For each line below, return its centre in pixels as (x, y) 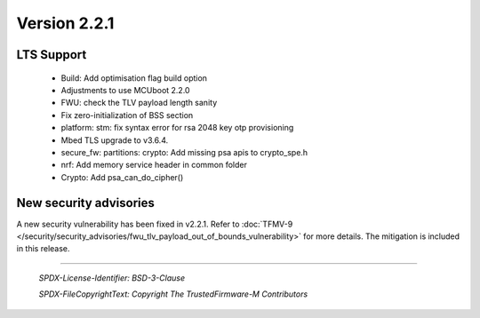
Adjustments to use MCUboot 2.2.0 (125, 90)
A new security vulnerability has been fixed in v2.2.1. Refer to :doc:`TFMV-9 (155, 224)
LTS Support (52, 55)
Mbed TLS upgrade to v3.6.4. (115, 140)
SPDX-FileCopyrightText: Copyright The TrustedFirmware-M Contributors (173, 294)
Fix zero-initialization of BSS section (127, 115)
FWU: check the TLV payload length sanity (139, 103)
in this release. (43, 249)
